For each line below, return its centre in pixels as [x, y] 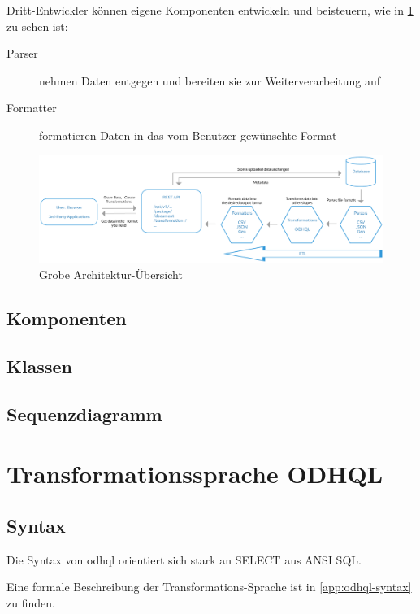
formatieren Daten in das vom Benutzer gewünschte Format [188, 135]
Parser [22, 53]
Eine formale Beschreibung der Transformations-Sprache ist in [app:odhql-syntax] [209, 587]
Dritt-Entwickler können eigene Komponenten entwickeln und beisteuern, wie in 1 [210, 10]
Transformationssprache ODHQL [195, 474]
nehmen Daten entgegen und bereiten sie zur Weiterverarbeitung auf [210, 80]
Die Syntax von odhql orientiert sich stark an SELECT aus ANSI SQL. [184, 559]
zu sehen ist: [37, 26]
